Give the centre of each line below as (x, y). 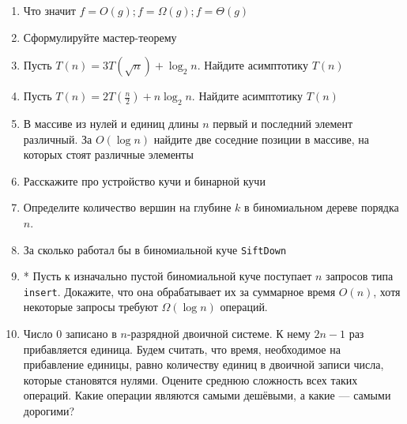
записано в (91, 334)
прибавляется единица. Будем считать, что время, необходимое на (182, 349)
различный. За (58, 139)
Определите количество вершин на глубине (127, 207)
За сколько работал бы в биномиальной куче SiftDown (155, 249)
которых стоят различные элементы (108, 154)
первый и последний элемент (283, 123)
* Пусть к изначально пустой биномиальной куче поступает (168, 276)
